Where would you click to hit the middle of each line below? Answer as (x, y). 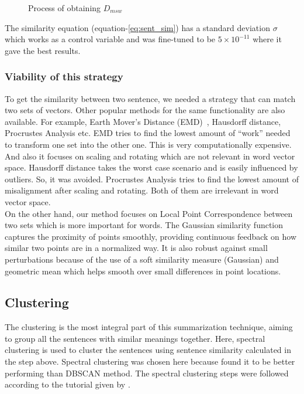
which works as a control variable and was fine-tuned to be (110, 39)
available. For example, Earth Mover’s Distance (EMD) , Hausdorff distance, (143, 121)
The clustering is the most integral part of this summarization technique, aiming (149, 327)
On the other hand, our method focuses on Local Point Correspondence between (149, 213)
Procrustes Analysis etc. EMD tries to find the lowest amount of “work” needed (148, 133)
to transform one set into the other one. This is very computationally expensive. (148, 144)
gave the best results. (43, 50)
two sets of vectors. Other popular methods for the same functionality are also (145, 110)
